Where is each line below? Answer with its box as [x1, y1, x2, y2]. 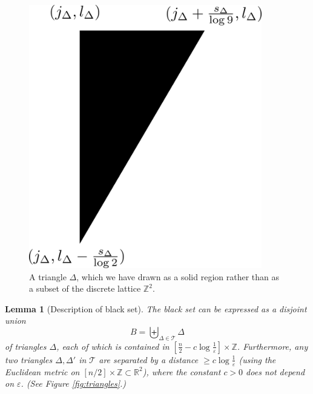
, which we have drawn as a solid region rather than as [76, 270, 280, 283]
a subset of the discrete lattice [29, 282, 141, 295]
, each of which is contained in [56, 340, 170, 352]
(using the [239, 353, 276, 366]
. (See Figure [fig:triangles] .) [21, 377, 127, 390]
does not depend [246, 365, 305, 378]
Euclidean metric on [5, 365, 80, 378]
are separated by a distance [99, 353, 199, 366]
